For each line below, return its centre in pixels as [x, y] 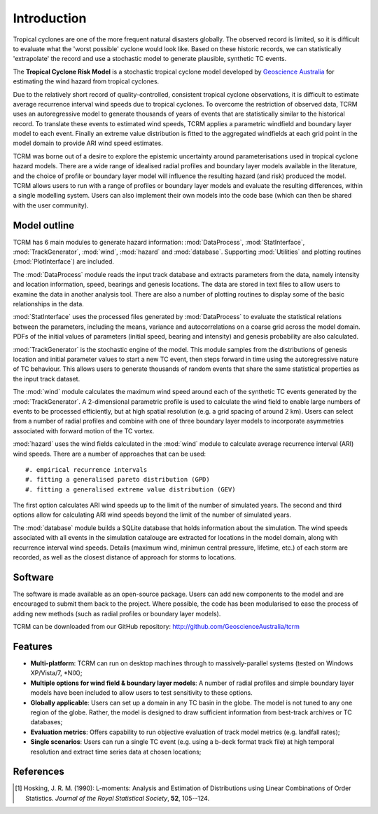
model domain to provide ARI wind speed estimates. [88, 143]
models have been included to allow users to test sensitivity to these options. [141, 693]
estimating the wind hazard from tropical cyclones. [86, 81]
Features [33, 646]
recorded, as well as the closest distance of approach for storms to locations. [125, 557]
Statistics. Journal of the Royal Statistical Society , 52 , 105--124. [118, 798]
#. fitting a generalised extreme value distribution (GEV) [131, 489]
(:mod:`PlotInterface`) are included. [64, 262]
